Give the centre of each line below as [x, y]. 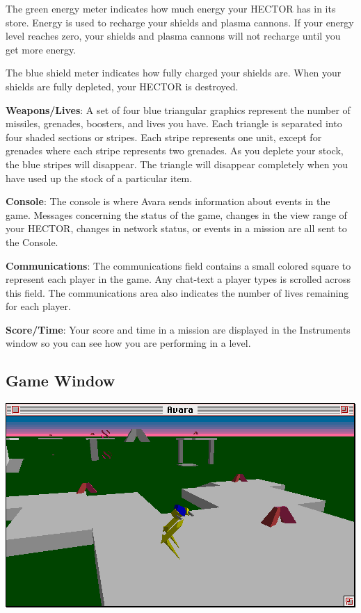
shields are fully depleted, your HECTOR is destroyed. [122, 86]
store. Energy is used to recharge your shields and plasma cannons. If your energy [180, 22]
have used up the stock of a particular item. [99, 178]
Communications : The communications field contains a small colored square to [178, 265]
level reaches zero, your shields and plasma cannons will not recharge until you [173, 36]
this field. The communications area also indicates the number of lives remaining [177, 292]
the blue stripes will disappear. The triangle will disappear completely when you [177, 164]
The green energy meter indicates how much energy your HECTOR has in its [171, 8]
